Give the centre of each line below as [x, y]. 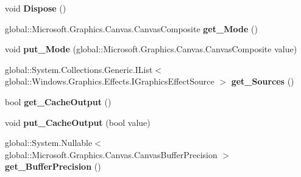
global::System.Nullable [49, 143]
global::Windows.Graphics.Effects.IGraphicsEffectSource [110, 81]
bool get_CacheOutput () [58, 101]
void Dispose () [36, 8]
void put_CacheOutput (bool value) [78, 122]
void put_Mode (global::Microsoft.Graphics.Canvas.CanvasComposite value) [151, 49]
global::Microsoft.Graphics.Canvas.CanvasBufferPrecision [111, 154]
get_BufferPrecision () [53, 166]
